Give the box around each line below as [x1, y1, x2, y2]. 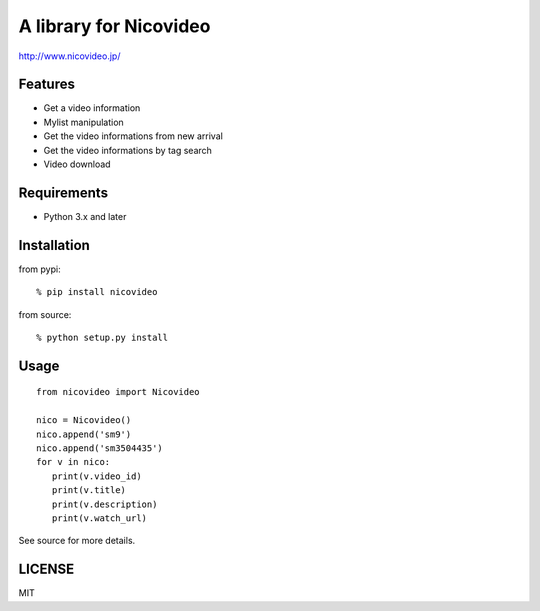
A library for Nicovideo [18, 15, 211, 37]
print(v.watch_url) [51, 512, 148, 524]
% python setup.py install [36, 332, 169, 343]
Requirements [18, 184, 109, 201]
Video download [43, 158, 111, 170]
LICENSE [18, 561, 75, 578]
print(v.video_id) [51, 470, 142, 482]
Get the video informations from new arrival [43, 130, 224, 142]
